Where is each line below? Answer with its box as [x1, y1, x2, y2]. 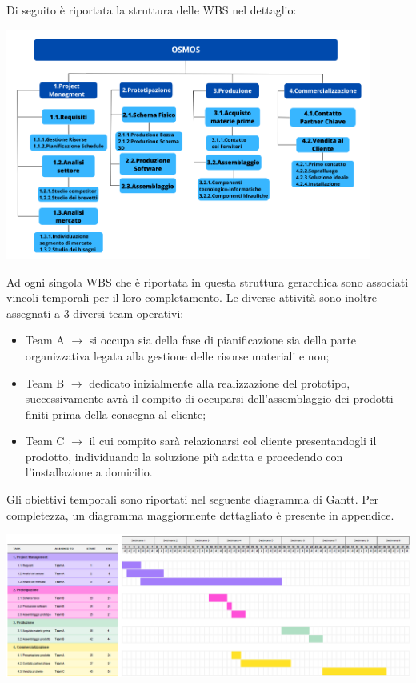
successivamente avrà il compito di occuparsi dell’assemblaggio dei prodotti [25, 390, 394, 407]
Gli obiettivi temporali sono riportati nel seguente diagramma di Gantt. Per [6, 491, 379, 508]
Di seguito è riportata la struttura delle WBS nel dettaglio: [6, 2, 297, 18]
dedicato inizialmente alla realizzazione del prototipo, [89, 374, 350, 391]
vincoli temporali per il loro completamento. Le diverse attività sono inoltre [6, 289, 377, 306]
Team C [25, 432, 65, 449]
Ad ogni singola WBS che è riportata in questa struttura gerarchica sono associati [6, 273, 409, 290]
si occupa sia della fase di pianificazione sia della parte [89, 331, 357, 348]
